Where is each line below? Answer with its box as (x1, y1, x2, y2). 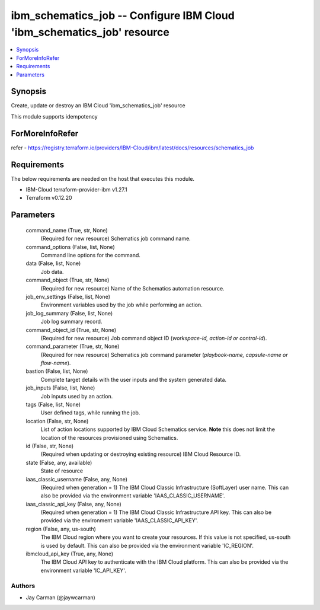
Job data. (40, 268, 64, 275)
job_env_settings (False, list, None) (25, 293, 111, 300)
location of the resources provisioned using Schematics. (40, 434, 178, 441)
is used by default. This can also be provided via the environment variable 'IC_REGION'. (40, 542, 254, 549)
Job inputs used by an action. (40, 392, 113, 400)
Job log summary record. (40, 318, 103, 325)
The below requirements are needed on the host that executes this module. (11, 175, 195, 182)
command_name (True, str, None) (25, 226, 108, 234)
